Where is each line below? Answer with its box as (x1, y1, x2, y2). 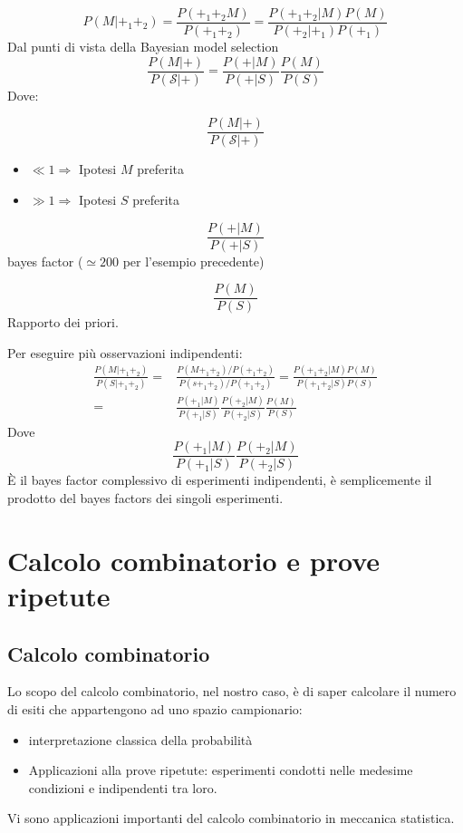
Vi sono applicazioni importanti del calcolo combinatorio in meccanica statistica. (7, 809, 455, 828)
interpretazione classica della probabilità (28, 730, 253, 749)
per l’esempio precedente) (122, 251, 265, 270)
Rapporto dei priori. (7, 313, 119, 332)
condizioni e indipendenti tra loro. (28, 778, 217, 797)
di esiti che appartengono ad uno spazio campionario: (7, 699, 303, 718)
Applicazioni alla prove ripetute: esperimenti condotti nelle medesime (28, 760, 413, 780)
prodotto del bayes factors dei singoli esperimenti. (7, 489, 284, 508)
